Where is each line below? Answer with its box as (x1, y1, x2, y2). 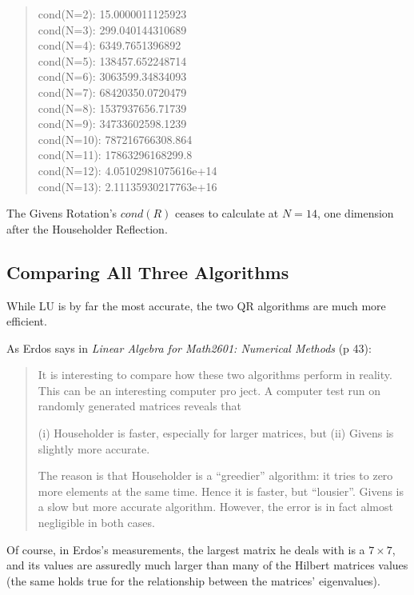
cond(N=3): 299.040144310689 (38, 21, 187, 38)
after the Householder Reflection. (6, 220, 168, 237)
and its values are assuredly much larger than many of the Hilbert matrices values (6, 557, 408, 573)
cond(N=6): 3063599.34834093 (38, 68, 187, 85)
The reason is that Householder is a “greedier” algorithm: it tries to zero (38, 467, 393, 484)
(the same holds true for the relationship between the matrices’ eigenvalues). (6, 572, 380, 589)
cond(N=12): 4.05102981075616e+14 (38, 162, 217, 178)
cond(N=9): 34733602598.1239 (38, 115, 187, 132)
